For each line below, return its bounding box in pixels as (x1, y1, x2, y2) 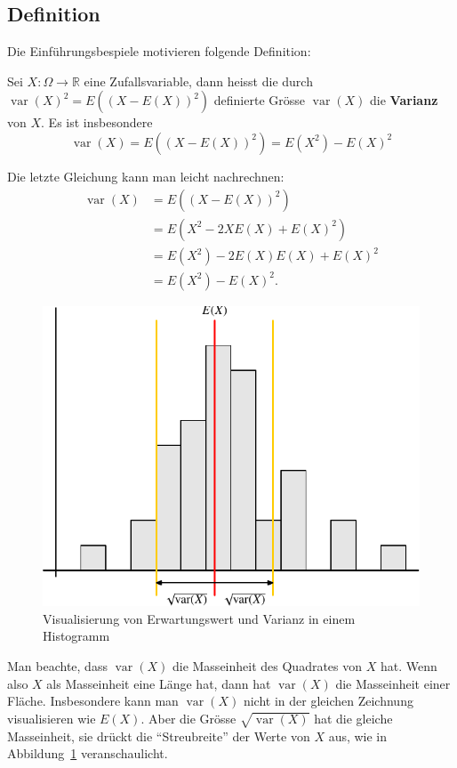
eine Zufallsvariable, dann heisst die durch (84, 71, 313, 90)
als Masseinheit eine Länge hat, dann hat (46, 674, 271, 692)
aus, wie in (328, 726, 388, 745)
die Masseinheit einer (335, 674, 451, 692)
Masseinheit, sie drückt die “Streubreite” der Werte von (7, 726, 310, 745)
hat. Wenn (380, 657, 437, 675)
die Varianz (370, 91, 438, 109)
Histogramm (43, 627, 110, 645)
